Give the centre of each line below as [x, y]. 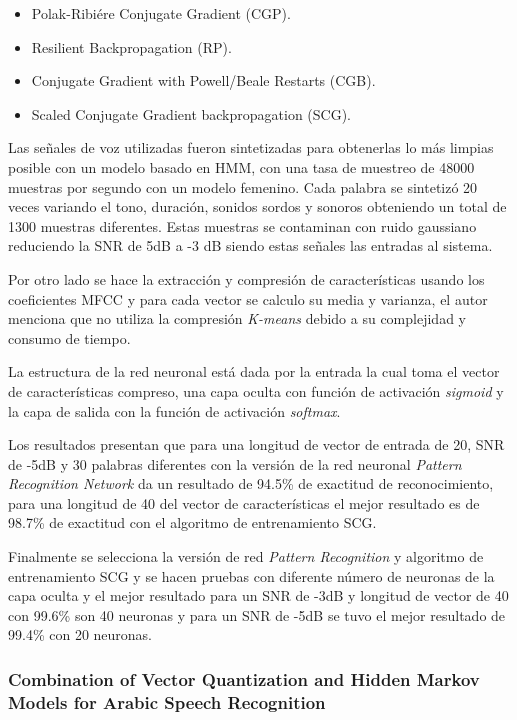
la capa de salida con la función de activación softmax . [174, 410]
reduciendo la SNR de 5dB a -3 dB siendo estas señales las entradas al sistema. [250, 245]
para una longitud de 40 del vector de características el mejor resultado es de [244, 502]
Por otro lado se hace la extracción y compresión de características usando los [246, 278]
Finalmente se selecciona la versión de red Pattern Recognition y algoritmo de [246, 556]
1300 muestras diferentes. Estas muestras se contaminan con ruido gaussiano [242, 225]
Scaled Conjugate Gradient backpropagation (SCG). [191, 113]
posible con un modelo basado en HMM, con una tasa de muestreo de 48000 [241, 166]
